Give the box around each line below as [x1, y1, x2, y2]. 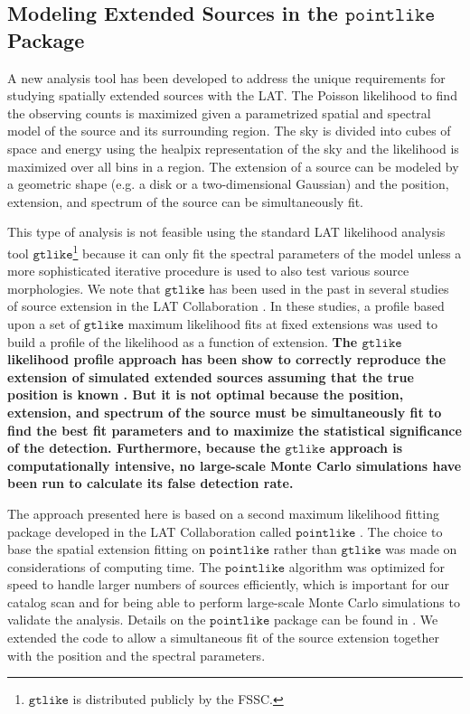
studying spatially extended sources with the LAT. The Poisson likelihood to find [7, 86, 457, 105]
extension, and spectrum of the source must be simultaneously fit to [7, 402, 442, 421]
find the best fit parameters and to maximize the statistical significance [7, 420, 462, 439]
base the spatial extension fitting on [7, 540, 206, 559]
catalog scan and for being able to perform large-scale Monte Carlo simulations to [7, 592, 460, 611]
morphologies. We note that [7, 278, 161, 297]
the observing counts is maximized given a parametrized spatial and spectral [7, 103, 431, 122]
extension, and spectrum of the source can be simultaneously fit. [7, 192, 364, 211]
